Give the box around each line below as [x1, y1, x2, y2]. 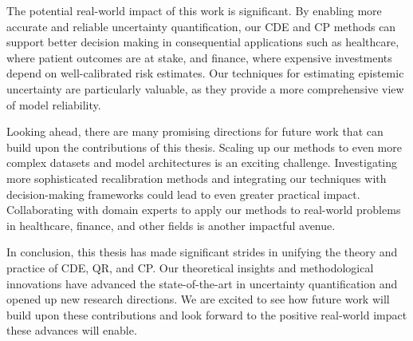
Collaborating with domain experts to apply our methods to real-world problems [6, 201, 401, 218]
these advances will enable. [6, 322, 137, 339]
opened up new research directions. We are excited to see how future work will [6, 291, 390, 307]
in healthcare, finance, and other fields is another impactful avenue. [6, 216, 336, 233]
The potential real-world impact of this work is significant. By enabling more [6, 2, 382, 18]
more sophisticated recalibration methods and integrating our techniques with [6, 169, 387, 186]
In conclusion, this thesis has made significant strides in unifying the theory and [6, 244, 398, 260]
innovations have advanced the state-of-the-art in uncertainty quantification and [6, 275, 398, 291]
